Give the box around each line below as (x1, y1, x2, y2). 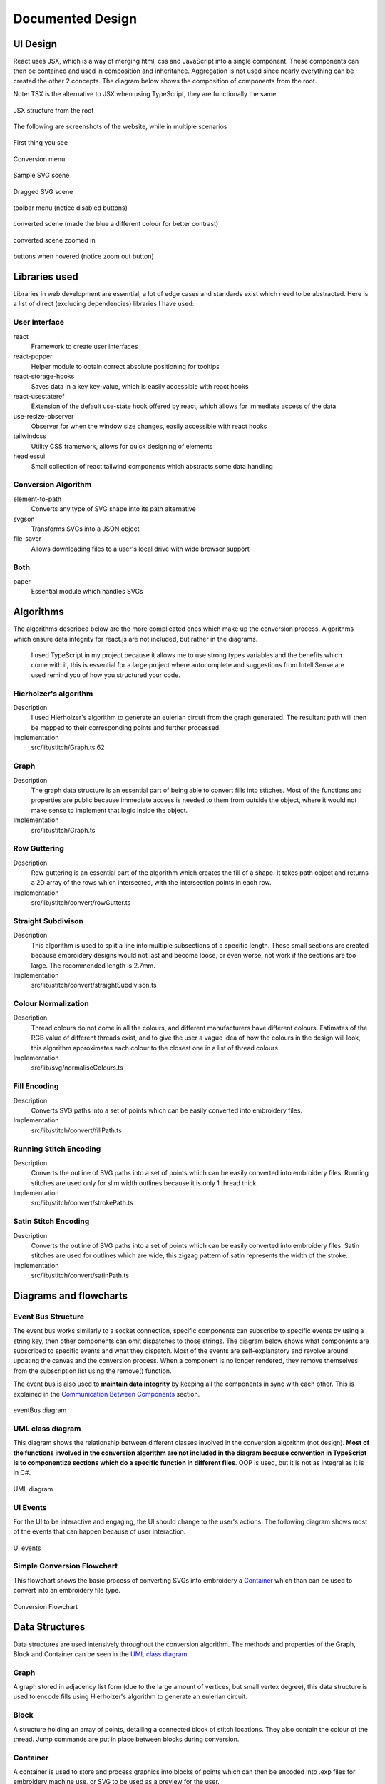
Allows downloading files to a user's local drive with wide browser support (31, 544, 250, 553)
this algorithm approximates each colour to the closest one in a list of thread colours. (31, 1043, 280, 1052)
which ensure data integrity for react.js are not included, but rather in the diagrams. (13, 634, 258, 643)
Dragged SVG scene (13, 187, 73, 196)
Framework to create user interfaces (31, 342, 138, 350)
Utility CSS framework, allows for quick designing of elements (31, 442, 213, 450)
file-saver (13, 534, 42, 543)
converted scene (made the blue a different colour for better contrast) (13, 220, 219, 228)
